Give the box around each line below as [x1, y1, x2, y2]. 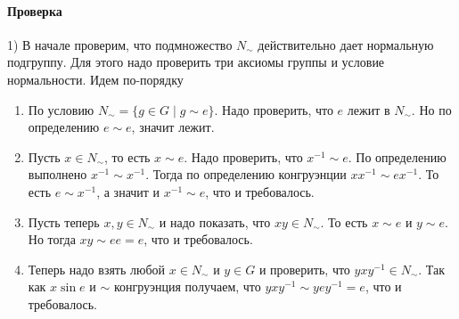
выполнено [28, 165, 87, 184]
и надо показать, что [159, 212, 271, 231]
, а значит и [96, 182, 160, 200]
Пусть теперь [28, 212, 100, 231]
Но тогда [28, 230, 76, 249]
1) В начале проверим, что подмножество [7, 35, 233, 53]
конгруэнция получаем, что [113, 277, 261, 296]
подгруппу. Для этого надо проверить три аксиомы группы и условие [7, 53, 385, 71]
